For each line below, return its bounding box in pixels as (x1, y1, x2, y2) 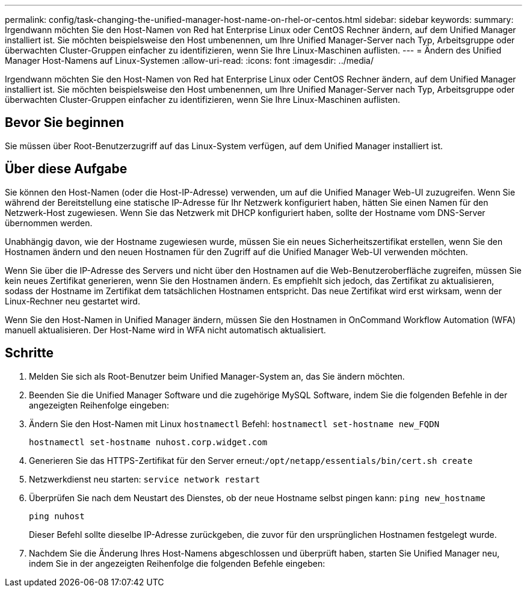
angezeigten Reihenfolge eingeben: (29, 399, 170, 410)
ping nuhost (29, 511, 85, 521)
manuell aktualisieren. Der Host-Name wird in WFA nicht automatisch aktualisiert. (5, 324, 326, 335)
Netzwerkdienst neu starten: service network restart (29, 473, 260, 484)
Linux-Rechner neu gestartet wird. (5, 295, 140, 306)
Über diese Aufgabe (5, 161, 128, 177)
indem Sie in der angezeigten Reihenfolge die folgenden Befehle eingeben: (29, 558, 325, 569)
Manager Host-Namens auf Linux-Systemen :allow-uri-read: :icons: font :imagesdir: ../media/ (5, 55, 374, 66)
